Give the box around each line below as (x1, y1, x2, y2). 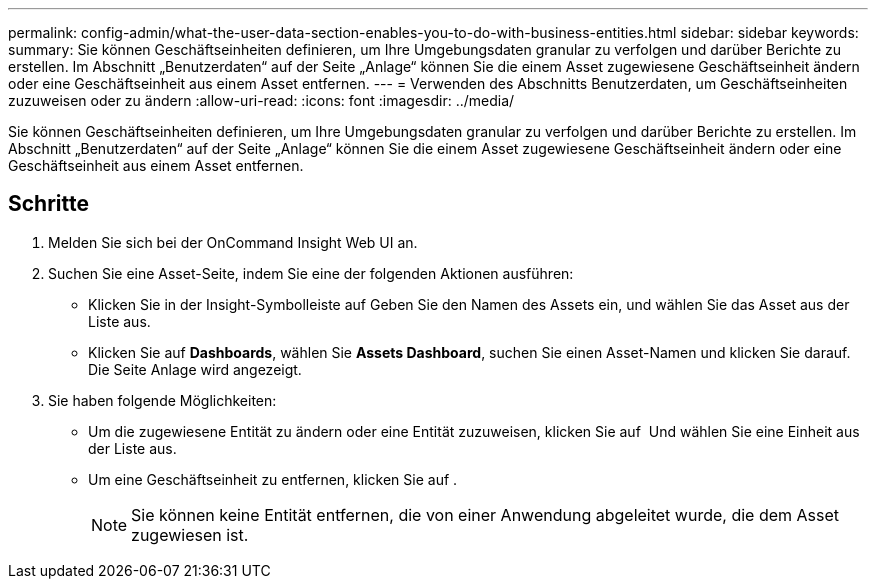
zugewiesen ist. (131, 524, 249, 545)
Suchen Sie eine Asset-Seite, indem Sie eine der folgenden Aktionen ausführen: (48, 264, 574, 282)
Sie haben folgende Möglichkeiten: (48, 391, 277, 409)
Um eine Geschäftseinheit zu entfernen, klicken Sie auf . (88, 470, 458, 488)
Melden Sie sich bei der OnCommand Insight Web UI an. (48, 233, 418, 251)
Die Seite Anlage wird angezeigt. (88, 360, 302, 378)
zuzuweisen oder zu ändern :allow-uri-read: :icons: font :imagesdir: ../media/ (8, 92, 515, 109)
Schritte (8, 191, 89, 217)
